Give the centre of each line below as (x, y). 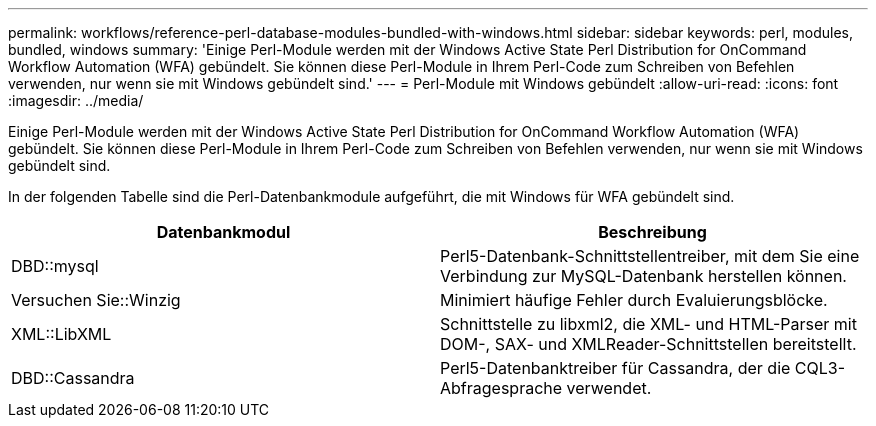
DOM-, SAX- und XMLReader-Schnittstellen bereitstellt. (648, 344)
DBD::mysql (55, 266)
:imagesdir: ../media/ (76, 100)
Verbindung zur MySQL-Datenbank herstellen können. (643, 276)
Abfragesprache (501, 388)
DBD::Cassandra (73, 378)
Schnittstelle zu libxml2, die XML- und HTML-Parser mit (648, 324)
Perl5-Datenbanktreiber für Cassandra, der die (615, 368)
